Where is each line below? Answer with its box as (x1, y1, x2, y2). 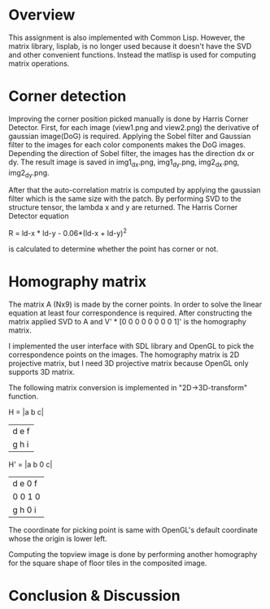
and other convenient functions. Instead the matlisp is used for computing (8, 50, 256, 59)
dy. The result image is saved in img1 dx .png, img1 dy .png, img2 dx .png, (8, 157, 240, 168)
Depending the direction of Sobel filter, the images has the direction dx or (8, 148, 255, 158)
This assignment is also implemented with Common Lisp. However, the (8, 33, 246, 42)
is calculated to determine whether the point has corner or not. (8, 244, 219, 254)
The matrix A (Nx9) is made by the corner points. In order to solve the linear (8, 299, 263, 310)
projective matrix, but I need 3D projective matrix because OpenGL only (8, 359, 250, 368)
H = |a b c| (8, 407, 45, 417)
